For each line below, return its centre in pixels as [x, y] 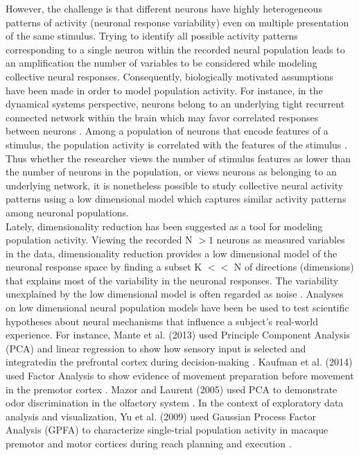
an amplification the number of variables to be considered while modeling [161, 63]
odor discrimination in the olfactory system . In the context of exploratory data [175, 403]
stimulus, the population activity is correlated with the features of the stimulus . [176, 144]
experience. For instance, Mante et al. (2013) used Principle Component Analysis [178, 335]
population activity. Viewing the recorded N [99, 240]
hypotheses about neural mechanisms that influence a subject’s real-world [162, 321]
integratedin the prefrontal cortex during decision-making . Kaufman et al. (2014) [179, 362]
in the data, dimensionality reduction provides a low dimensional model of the [172, 253]
